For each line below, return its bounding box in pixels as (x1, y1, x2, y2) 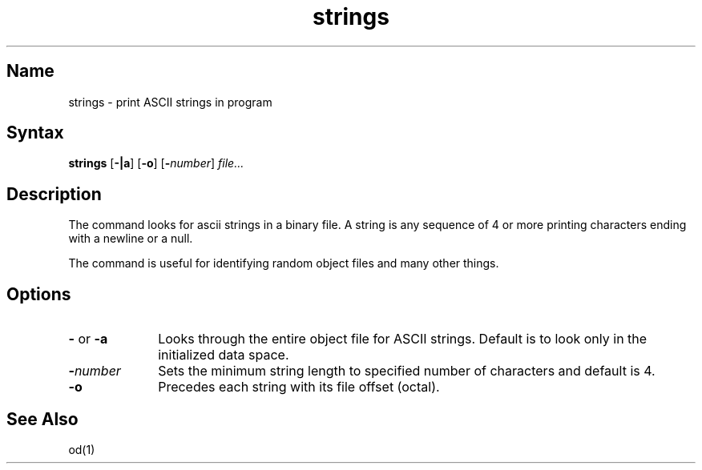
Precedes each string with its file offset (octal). (158, 379, 440, 396)
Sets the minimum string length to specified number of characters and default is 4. (158, 363, 656, 380)
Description (6, 183, 102, 204)
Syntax (6, 123, 64, 143)
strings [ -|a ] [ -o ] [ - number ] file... (68, 156, 244, 171)
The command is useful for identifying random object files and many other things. (68, 256, 499, 271)
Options (6, 283, 71, 304)
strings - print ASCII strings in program (68, 94, 272, 109)
